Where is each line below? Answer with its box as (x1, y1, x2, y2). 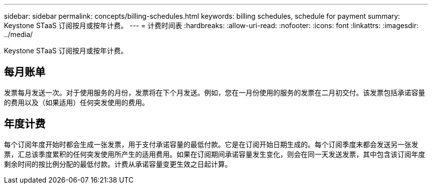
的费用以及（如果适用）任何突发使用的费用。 (4, 98, 149, 107)
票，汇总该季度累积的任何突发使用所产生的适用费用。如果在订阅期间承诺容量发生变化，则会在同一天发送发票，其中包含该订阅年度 (4, 150, 425, 158)
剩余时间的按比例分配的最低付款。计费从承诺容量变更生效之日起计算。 (4, 159, 232, 168)
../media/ (4, 30, 33, 38)
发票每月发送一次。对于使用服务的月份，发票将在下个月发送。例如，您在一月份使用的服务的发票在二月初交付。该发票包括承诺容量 (4, 88, 425, 97)
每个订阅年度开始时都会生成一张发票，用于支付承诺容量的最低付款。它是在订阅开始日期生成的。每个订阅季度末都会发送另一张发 (4, 140, 418, 149)
